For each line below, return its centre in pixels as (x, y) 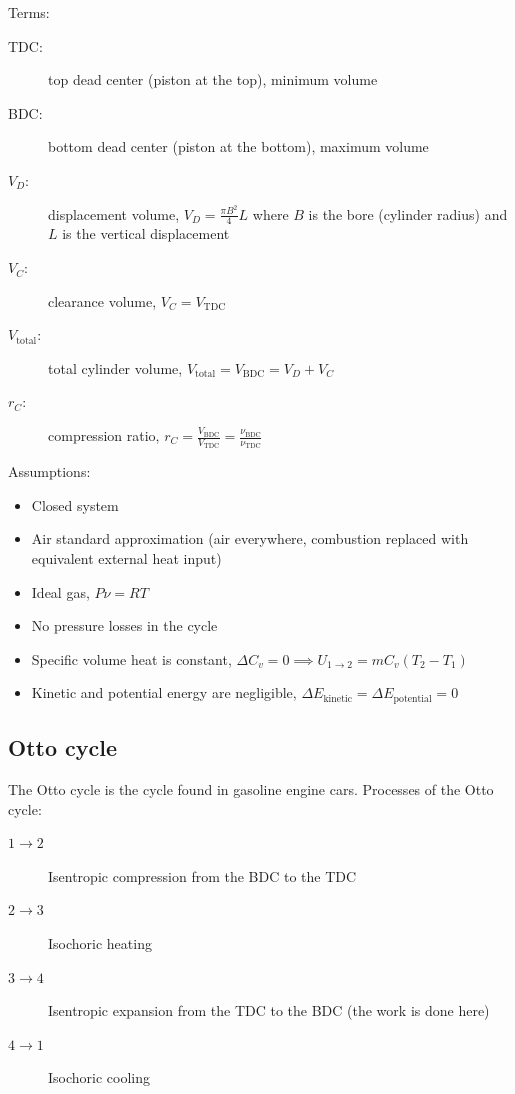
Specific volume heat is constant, (131, 658)
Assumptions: (49, 471)
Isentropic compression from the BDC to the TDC (202, 875)
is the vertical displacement (146, 233)
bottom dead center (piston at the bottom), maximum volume (238, 146)
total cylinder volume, (115, 367)
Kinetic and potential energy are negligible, (164, 692)
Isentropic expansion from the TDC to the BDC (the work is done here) (269, 1010)
